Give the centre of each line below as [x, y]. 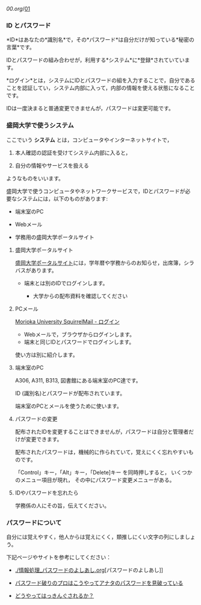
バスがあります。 [36, 270]
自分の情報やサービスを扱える [52, 165]
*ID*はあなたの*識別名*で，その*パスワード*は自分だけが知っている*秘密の [100, 40]
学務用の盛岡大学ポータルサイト [54, 237]
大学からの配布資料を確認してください [80, 296]
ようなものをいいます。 [35, 178]
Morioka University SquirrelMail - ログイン [67, 322]
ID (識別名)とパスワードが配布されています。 [70, 393]
